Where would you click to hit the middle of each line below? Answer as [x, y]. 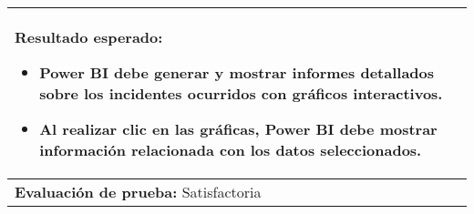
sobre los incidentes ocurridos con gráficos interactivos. [241, 93]
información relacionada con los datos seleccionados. [231, 150]
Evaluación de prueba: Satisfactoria [138, 192]
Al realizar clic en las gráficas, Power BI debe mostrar [238, 129]
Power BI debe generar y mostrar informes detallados [237, 72]
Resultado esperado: [89, 37]
